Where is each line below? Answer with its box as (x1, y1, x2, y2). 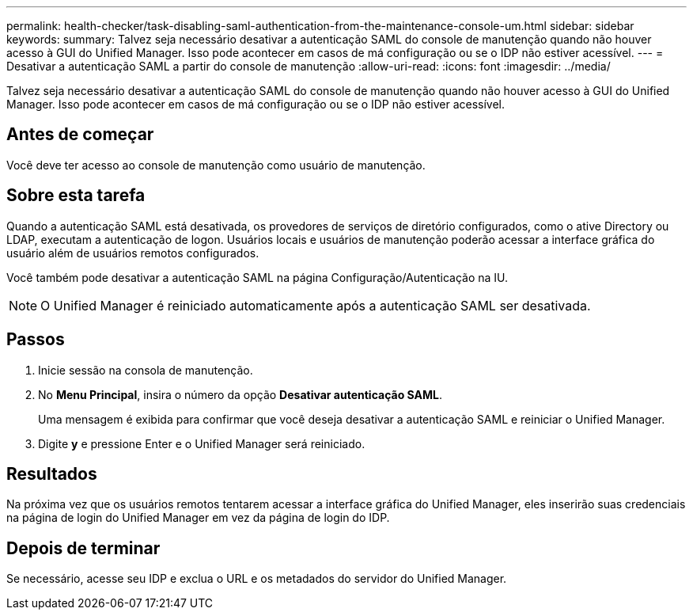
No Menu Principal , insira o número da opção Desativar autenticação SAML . (38, 387, 442, 401)
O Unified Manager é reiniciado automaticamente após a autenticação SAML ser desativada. (40, 297, 591, 314)
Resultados (6, 463, 97, 484)
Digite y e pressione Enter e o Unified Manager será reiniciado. (38, 436, 365, 451)
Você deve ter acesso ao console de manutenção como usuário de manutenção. (6, 158, 426, 172)
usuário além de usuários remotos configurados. (6, 245, 259, 260)
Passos (6, 329, 65, 350)
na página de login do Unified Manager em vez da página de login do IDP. (6, 511, 390, 525)
